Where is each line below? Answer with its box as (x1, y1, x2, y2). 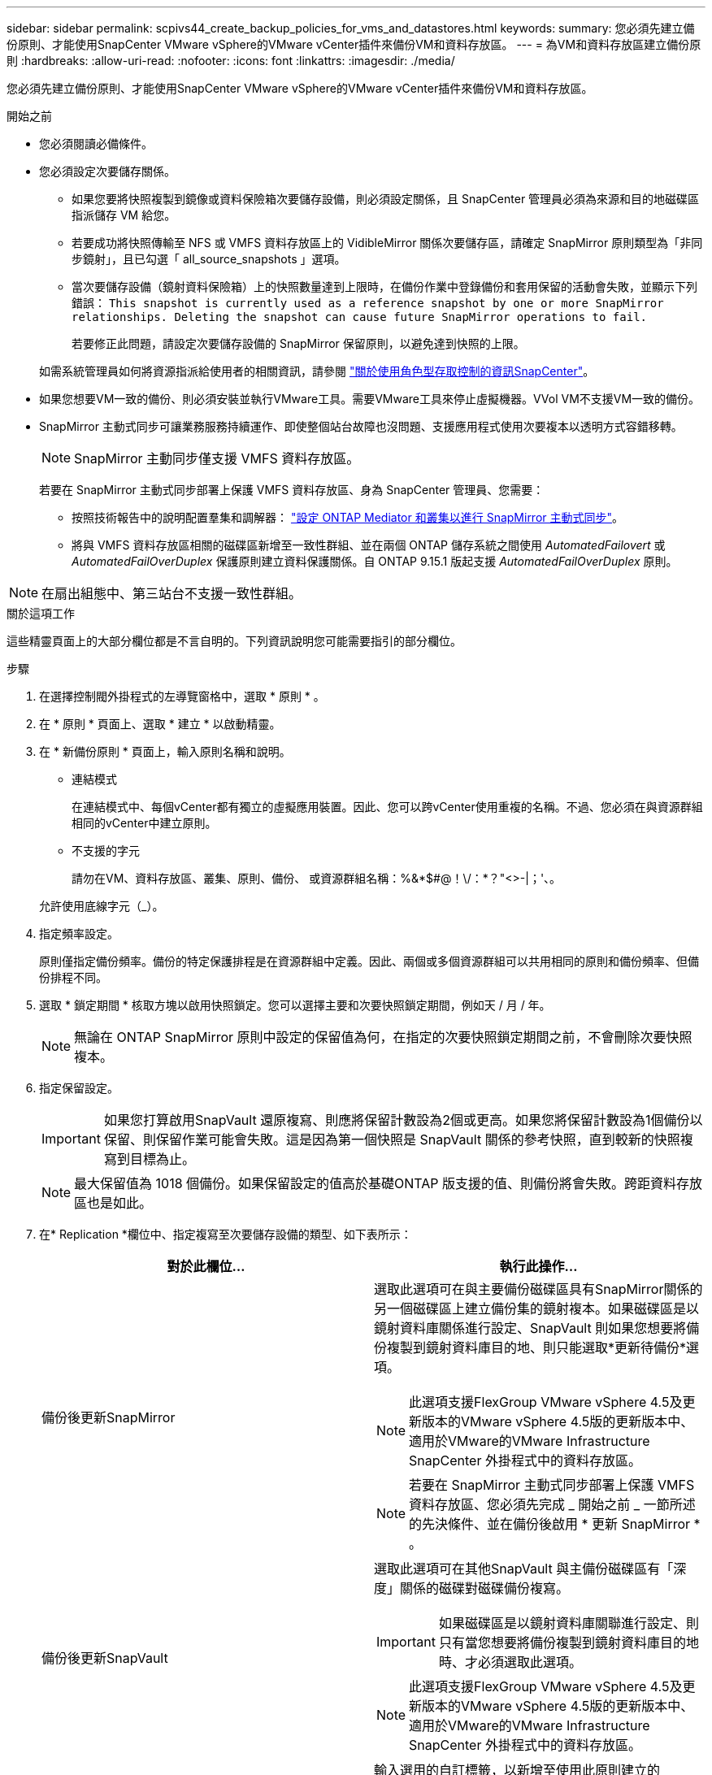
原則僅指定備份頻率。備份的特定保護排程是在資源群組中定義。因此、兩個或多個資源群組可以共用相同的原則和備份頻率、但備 (39, 954, 699, 968)
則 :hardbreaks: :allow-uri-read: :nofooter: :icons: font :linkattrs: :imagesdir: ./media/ (7, 54, 455, 67)
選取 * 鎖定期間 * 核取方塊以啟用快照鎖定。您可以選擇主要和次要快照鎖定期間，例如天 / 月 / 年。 (39, 998, 551, 1012)
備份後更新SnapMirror (41, 1409, 176, 1426)
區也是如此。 (74, 1195, 153, 1211)
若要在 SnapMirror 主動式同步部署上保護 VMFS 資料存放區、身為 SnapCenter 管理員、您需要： (39, 483, 545, 497)
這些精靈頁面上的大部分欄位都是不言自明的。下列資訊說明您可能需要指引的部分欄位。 (7, 634, 462, 648)
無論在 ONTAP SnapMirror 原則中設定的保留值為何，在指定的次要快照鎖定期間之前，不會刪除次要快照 (74, 1029, 692, 1045)
